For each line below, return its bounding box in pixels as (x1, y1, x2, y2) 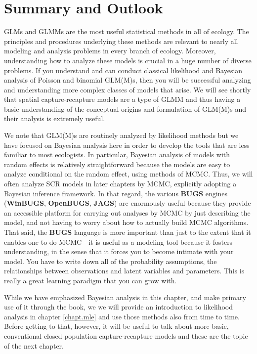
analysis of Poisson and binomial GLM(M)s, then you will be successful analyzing (4, 75, 251, 85)
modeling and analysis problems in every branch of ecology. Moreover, (4, 45, 216, 56)
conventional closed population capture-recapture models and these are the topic (4, 330, 248, 341)
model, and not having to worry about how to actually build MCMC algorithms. (4, 217, 249, 227)
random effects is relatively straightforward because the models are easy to (4, 159, 230, 169)
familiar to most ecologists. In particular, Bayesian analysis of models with (4, 149, 230, 160)
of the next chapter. (4, 340, 64, 351)
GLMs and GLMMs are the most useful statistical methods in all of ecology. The (4, 26, 249, 37)
